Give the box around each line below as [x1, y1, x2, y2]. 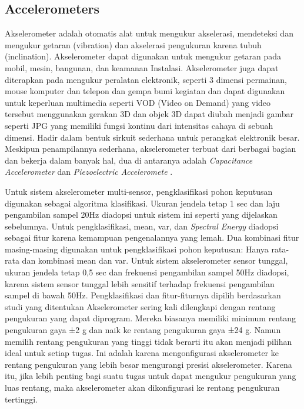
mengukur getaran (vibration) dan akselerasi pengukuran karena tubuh [5, 38, 262, 51]
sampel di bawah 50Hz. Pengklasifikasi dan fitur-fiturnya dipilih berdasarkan [5, 289, 281, 301]
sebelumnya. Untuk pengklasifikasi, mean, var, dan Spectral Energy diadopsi [5, 220, 279, 232]
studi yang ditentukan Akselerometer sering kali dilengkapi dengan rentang [5, 300, 276, 312]
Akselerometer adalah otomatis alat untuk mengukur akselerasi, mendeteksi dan [5, 27, 293, 39]
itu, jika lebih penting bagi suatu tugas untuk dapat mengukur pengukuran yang [5, 370, 296, 382]
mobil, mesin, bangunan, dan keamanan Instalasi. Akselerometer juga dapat [5, 61, 279, 74]
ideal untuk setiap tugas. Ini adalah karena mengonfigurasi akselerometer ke [5, 347, 279, 359]
